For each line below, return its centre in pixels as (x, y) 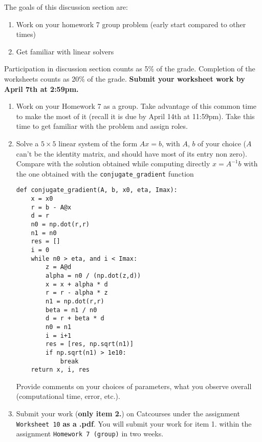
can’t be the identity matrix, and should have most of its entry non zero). (132, 153)
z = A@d (59, 267)
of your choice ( (222, 143)
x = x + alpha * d (77, 284)
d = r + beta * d (75, 319)
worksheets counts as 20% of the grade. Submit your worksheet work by (125, 78)
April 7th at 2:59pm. (41, 89)
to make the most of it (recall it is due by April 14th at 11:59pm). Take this (135, 116)
